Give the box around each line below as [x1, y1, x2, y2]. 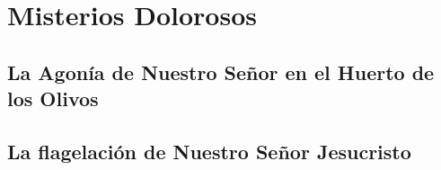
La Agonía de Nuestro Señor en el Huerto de [7, 58, 435, 85]
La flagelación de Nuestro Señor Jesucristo [7, 137, 411, 165]
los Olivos [7, 85, 99, 112]
